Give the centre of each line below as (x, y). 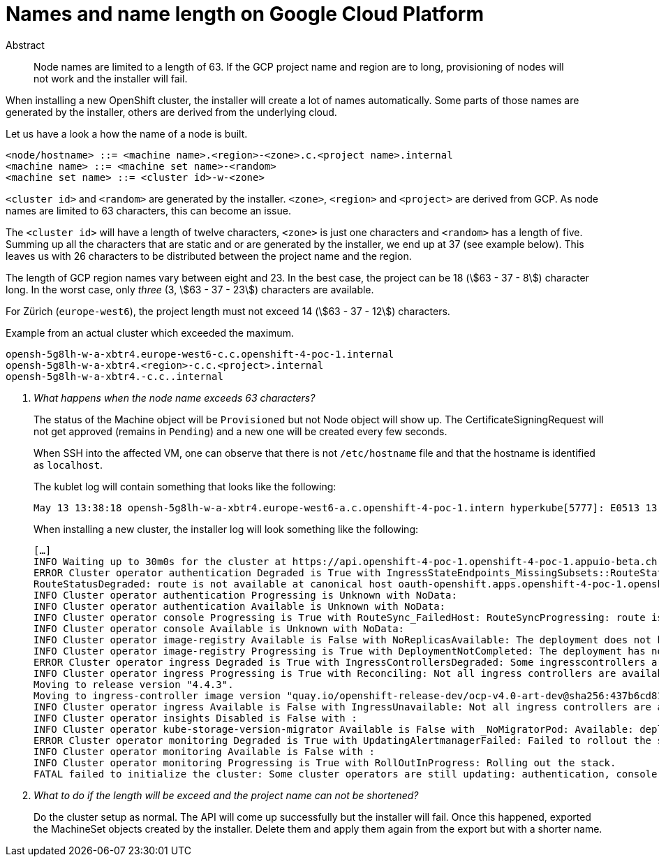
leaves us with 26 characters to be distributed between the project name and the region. (209, 256)
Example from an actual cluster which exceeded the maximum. (150, 333)
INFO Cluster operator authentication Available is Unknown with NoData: (240, 606)
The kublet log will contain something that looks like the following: (185, 486)
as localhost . (68, 465)
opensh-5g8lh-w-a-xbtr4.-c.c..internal (114, 376)
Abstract (25, 45)
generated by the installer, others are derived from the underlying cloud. (171, 112)
